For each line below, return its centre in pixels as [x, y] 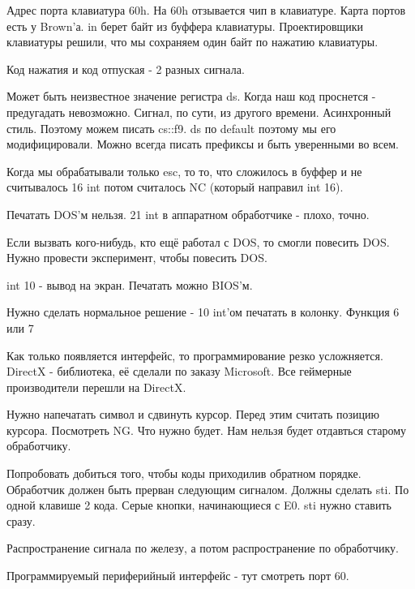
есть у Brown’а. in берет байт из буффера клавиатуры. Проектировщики [185, 26]
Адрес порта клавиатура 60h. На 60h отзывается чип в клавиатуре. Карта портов [206, 10]
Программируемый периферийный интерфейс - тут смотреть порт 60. [178, 576]
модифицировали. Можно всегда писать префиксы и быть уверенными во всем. [203, 144]
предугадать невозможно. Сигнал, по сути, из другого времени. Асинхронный [199, 112]
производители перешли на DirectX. [96, 387]
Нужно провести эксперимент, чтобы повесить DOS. [137, 258]
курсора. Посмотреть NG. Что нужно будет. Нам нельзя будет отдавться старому [207, 430]
